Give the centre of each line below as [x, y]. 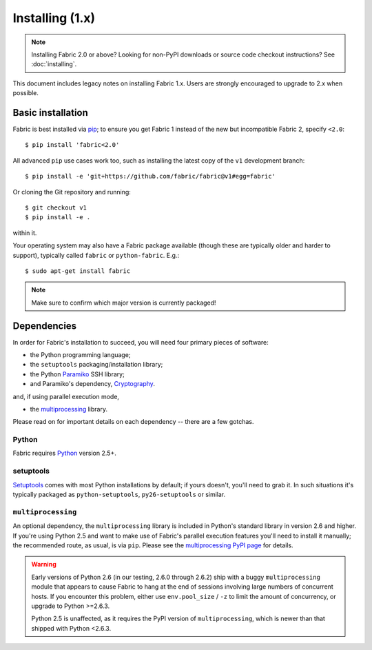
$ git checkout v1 [56, 207]
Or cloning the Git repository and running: [72, 192]
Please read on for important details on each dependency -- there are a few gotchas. [133, 422]
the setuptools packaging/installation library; [96, 365]
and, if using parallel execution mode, [66, 396]
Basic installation [51, 113]
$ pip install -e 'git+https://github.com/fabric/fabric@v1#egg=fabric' [150, 176]
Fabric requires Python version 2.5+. [64, 453]
